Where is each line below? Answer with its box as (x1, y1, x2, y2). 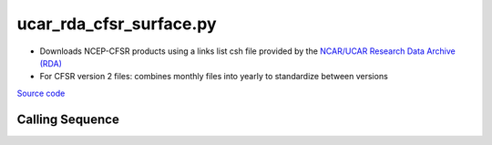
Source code (16, 88, 66, 98)
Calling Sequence (16, 111, 120, 127)
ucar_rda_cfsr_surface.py (16, 14, 218, 34)
